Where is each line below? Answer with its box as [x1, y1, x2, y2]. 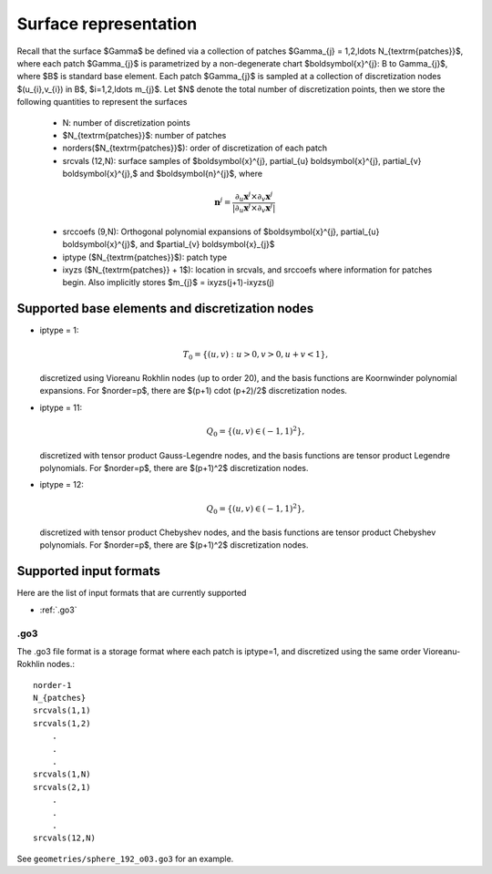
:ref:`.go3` [39, 604, 77, 615]
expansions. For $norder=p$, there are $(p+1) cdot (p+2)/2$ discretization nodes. [39, 386, 348, 396]
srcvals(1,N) [33, 769, 91, 779]
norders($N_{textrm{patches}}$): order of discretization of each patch [62, 142, 328, 154]
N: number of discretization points [62, 117, 190, 128]
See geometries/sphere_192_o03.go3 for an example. [16, 853, 234, 864]
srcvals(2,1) [33, 782, 91, 792]
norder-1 [33, 680, 72, 690]
